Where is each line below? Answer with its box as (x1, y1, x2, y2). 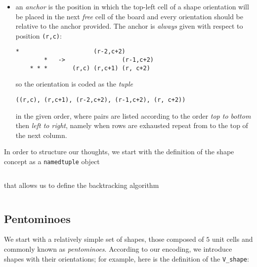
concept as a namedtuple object (4, 156, 100, 167)
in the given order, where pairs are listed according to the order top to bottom (15, 110, 251, 121)
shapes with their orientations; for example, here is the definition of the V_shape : (4, 253, 249, 264)
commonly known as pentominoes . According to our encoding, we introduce (4, 244, 232, 254)
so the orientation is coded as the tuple (15, 79, 133, 89)
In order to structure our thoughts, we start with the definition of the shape (4, 146, 234, 157)
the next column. (15, 130, 67, 140)
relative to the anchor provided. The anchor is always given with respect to (15, 21, 243, 31)
